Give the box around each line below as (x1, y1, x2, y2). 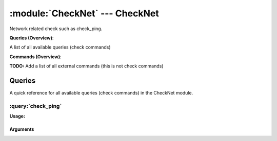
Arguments (9, 126, 34, 132)
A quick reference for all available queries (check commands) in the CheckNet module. (9, 90, 193, 96)
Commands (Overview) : (9, 54, 62, 60)
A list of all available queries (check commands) (9, 44, 111, 51)
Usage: (9, 113, 26, 120)
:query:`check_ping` (9, 102, 62, 109)
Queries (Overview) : (9, 35, 54, 41)
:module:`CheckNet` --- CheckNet (9, 8, 159, 19)
